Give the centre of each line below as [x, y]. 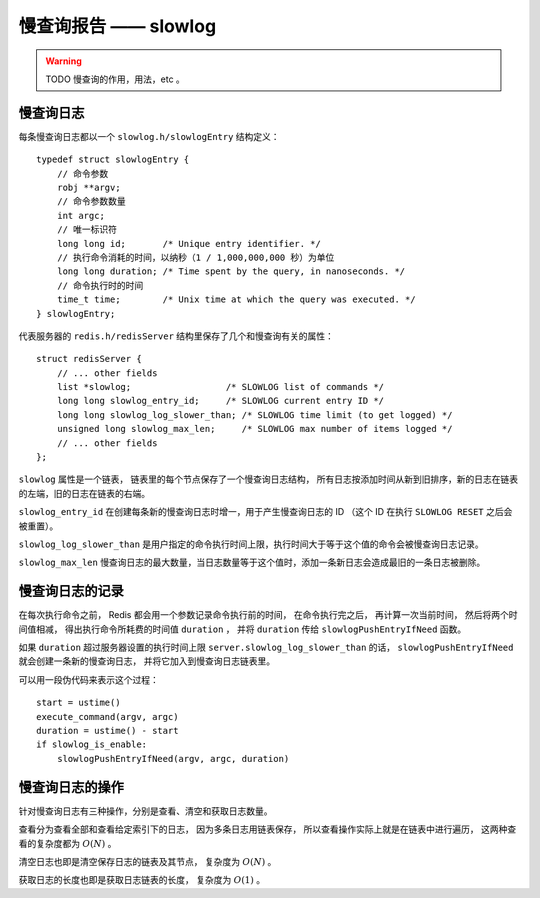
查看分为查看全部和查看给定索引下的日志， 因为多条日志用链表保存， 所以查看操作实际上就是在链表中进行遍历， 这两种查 [267, 829]
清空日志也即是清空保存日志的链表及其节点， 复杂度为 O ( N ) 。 [147, 861]
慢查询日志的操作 [71, 786]
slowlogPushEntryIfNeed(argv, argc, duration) [173, 758]
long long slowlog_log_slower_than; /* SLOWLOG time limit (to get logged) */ [254, 414]
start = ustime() [78, 703]
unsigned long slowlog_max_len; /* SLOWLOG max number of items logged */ [254, 429]
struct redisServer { [89, 359]
